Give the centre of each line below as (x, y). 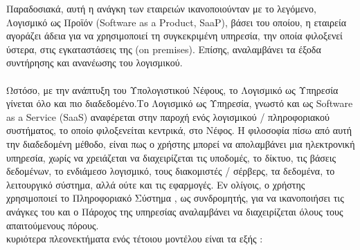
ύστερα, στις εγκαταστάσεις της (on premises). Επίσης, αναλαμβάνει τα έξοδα (164, 49)
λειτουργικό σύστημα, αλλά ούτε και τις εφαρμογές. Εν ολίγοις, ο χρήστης (156, 184)
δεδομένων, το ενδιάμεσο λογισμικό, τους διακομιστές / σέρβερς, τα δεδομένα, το (171, 171)
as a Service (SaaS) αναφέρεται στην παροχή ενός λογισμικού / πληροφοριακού (168, 116)
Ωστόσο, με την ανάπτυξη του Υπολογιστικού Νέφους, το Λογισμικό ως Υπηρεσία (172, 89)
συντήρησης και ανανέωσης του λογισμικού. (94, 62)
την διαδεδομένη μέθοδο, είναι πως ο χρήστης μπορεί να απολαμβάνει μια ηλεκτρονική (181, 143)
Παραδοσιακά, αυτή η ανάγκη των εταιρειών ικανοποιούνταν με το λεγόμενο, (161, 8)
